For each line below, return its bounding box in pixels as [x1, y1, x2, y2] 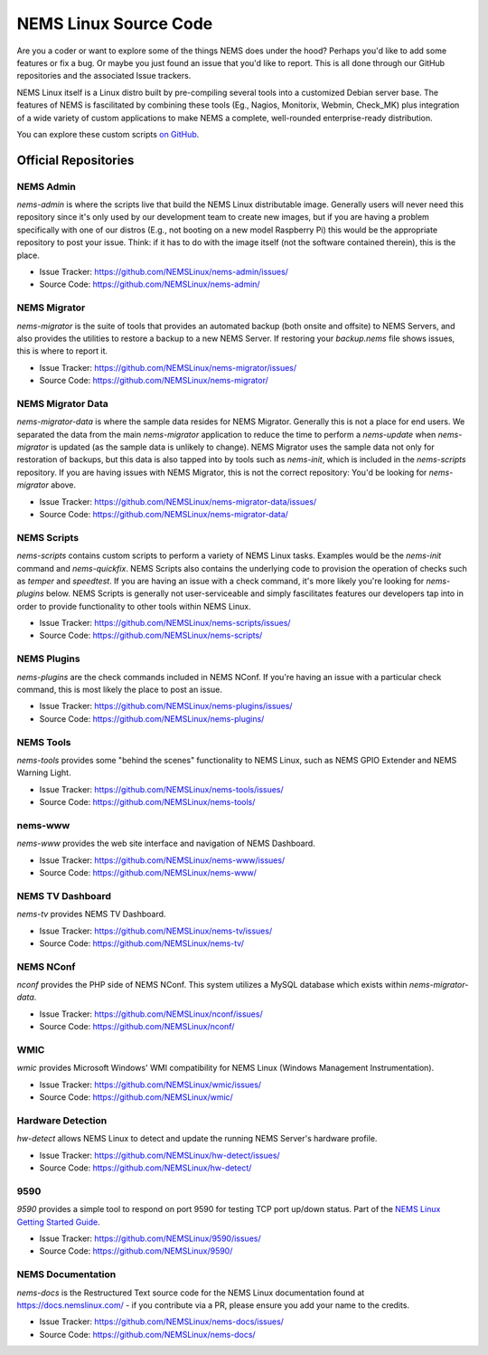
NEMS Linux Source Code [16, 14, 213, 33]
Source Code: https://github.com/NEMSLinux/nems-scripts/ [39, 630, 263, 641]
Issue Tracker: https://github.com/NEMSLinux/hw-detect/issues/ [39, 1150, 280, 1161]
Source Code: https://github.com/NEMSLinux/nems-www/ [39, 867, 258, 877]
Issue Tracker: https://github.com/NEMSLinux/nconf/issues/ [39, 1009, 263, 1019]
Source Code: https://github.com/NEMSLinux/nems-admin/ [39, 279, 261, 289]
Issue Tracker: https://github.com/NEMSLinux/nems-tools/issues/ [39, 783, 284, 795]
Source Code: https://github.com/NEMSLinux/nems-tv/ [39, 937, 244, 949]
